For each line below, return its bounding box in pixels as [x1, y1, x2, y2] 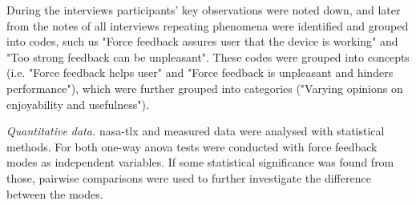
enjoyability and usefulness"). [6, 95, 149, 112]
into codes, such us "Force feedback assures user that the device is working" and [6, 33, 398, 50]
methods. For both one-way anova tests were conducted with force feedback [6, 138, 378, 155]
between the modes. [6, 185, 103, 202]
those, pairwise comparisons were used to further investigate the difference [6, 169, 371, 186]
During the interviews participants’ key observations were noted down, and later [6, 2, 401, 18]
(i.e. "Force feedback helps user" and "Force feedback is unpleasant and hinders [6, 64, 394, 81]
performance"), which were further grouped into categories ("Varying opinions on [6, 79, 403, 96]
